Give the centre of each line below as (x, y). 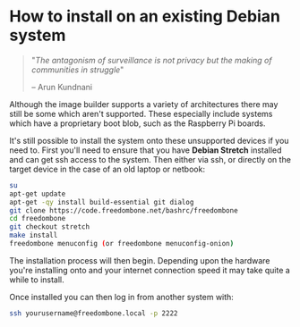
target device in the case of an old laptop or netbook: (107, 169)
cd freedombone (38, 219)
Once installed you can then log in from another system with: (122, 297)
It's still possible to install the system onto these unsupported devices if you (149, 140)
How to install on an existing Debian (145, 17)
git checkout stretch (50, 227)
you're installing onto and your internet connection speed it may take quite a (150, 270)
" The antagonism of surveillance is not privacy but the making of (151, 60)
